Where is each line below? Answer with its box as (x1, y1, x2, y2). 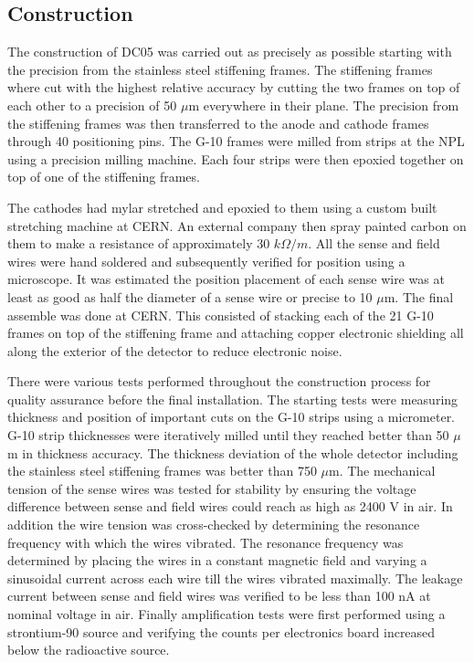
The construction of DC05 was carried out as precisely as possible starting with (7, 42, 452, 61)
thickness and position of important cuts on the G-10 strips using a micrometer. (7, 407, 456, 426)
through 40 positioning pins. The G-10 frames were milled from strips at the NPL (7, 131, 465, 151)
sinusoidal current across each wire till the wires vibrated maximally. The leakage (7, 568, 463, 587)
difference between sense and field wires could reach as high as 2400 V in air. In (7, 497, 453, 516)
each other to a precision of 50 (7, 95, 177, 114)
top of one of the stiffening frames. (7, 167, 200, 186)
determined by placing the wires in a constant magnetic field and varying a (7, 551, 427, 570)
